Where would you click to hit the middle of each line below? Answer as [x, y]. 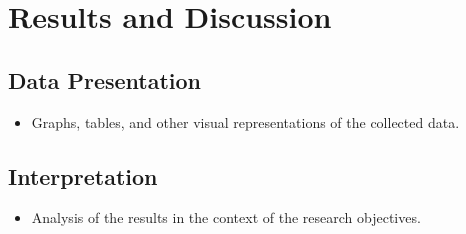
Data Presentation [105, 79]
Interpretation [83, 175]
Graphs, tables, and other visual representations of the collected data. [245, 121]
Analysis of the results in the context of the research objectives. [226, 217]
